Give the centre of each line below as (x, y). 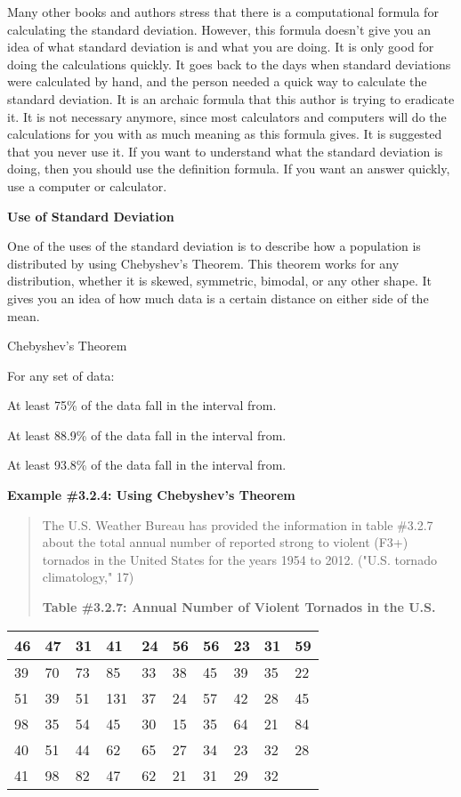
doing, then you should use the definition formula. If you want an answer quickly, (229, 169)
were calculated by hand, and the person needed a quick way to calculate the (217, 81)
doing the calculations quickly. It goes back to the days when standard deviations (229, 64)
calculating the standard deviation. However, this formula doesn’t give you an (219, 29)
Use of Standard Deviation (91, 216)
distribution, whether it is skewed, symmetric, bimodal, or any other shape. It (219, 281)
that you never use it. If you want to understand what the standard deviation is (225, 151)
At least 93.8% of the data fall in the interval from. (147, 465)
